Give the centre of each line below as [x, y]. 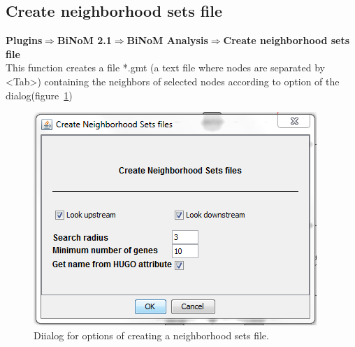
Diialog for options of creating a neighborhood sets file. [151, 335]
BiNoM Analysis [167, 40]
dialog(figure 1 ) [39, 95]
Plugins [24, 40]
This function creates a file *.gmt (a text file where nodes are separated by [165, 68]
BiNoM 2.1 [84, 40]
